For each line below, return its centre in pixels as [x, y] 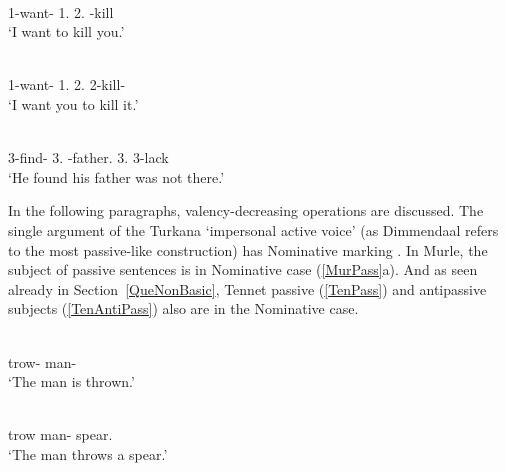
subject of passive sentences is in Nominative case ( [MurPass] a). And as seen [243, 269]
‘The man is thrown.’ [71, 381]
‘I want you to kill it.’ [73, 103]
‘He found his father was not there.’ [116, 176]
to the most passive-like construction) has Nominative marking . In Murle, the [248, 249]
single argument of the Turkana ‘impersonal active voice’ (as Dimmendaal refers [253, 229]
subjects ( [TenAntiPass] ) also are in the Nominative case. [183, 308]
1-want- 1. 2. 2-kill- [67, 84]
